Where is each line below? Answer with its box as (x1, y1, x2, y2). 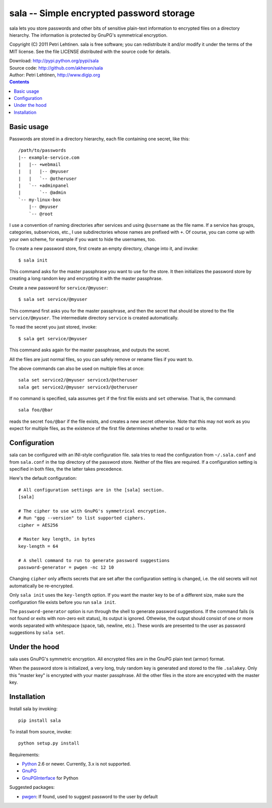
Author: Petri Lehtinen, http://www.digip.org (9, 72, 100, 78)
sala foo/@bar (18, 407, 53, 413)
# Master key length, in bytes (18, 536, 96, 542)
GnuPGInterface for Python (22, 775, 79, 781)
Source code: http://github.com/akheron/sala (9, 65, 103, 71)
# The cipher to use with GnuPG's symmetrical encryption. (18, 508, 167, 514)
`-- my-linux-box (18, 197, 61, 203)
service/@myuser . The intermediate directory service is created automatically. (9, 315, 179, 321)
